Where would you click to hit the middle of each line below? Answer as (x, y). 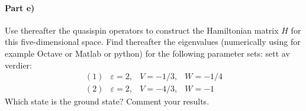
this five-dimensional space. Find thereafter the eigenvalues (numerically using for (153, 42)
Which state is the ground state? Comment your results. (107, 101)
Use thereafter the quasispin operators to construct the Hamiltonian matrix (142, 30)
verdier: (18, 65)
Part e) (20, 7)
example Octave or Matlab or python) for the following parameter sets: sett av (147, 53)
